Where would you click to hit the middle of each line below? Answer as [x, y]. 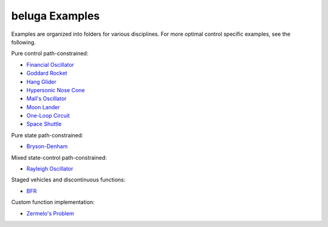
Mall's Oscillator [46, 99]
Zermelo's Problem [50, 213]
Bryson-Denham [47, 146]
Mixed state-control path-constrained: [59, 157]
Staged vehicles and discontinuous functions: [68, 180]
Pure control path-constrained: [50, 53]
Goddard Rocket [47, 73]
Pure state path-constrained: [47, 135]
